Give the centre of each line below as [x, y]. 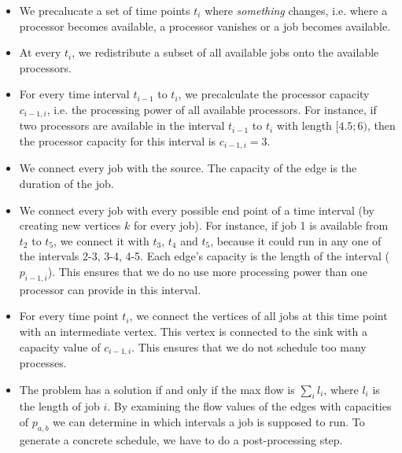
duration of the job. [66, 184]
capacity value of [60, 346]
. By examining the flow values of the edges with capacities [249, 406]
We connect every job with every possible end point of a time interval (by [197, 210]
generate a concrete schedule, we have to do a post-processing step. [181, 439]
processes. [43, 363]
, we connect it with [101, 240]
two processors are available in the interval [122, 125]
